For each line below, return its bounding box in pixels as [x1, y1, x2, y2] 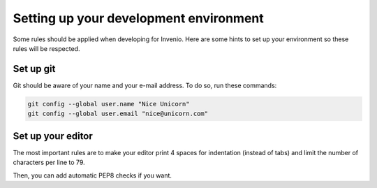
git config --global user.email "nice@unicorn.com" [27, 110, 209, 118]
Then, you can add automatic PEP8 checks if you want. [13, 171, 172, 180]
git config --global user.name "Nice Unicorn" [27, 100, 190, 108]
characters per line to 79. [13, 158, 85, 167]
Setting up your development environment [13, 10, 265, 26]
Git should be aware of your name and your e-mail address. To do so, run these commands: [13, 81, 277, 89]
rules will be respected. [13, 44, 80, 52]
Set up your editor [13, 130, 94, 142]
